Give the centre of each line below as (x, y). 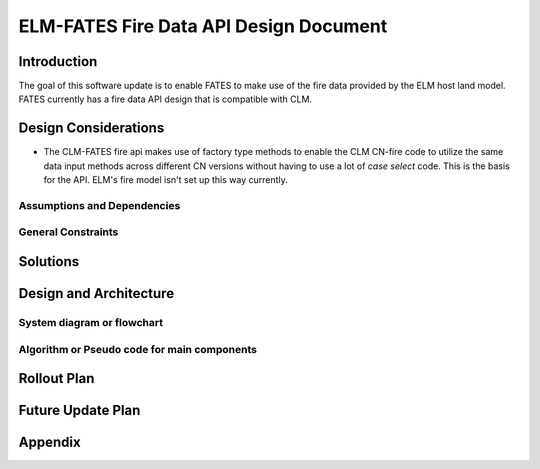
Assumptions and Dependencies (99, 205)
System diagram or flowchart (91, 323)
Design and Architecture (96, 293)
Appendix (49, 442)
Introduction (58, 61)
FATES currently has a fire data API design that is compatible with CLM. (165, 99)
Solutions (49, 261)
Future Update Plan (79, 410)
